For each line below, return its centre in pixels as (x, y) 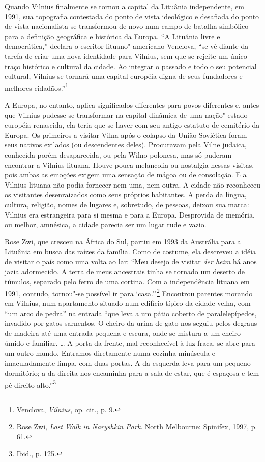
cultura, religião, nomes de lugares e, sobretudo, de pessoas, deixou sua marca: (127, 204)
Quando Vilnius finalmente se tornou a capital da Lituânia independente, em (124, 6)
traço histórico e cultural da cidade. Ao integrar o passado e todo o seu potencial (131, 66)
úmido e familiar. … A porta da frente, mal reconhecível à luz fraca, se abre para (130, 343)
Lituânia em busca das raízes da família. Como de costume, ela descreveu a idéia (130, 251)
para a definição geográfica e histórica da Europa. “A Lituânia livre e (112, 36)
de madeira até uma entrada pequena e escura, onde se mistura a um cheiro (123, 333)
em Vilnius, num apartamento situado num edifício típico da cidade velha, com (128, 303)
